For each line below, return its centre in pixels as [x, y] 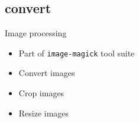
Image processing [36, 33]
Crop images [41, 93]
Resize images [44, 113]
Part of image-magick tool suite [77, 53]
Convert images [47, 73]
